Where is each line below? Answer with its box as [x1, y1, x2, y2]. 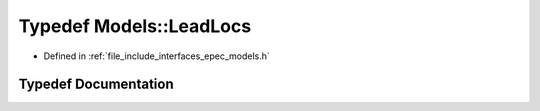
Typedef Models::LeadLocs [18, 15, 252, 37]
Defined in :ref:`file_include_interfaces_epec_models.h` [43, 50, 270, 62]
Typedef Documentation [18, 76, 174, 93]
